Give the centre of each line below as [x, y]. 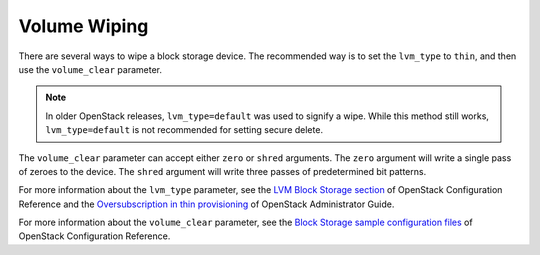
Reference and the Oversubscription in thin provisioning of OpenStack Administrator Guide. [206, 204]
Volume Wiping [83, 26]
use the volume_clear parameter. [90, 69]
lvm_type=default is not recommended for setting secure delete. [184, 130]
